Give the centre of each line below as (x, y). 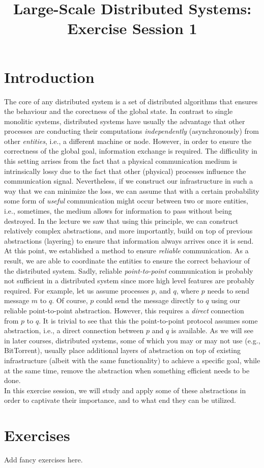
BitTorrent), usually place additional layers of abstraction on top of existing (123, 350)
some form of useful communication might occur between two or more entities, (126, 201)
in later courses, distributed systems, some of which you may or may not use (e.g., (132, 340)
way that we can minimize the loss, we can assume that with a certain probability (132, 191)
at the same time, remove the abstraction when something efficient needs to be (127, 370)
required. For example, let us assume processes (77, 290)
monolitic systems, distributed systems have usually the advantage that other (125, 121)
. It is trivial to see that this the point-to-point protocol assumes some (148, 320)
